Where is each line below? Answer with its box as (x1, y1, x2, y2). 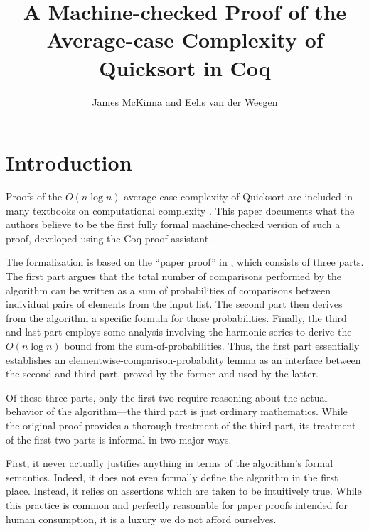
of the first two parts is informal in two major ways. (6, 431, 232, 446)
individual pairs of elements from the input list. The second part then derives (6, 296, 343, 311)
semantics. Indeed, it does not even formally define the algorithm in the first (6, 469, 338, 484)
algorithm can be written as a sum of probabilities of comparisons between (6, 282, 331, 297)
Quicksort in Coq (99, 53, 271, 82)
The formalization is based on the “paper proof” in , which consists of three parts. (6, 254, 364, 269)
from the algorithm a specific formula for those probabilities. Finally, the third (6, 310, 347, 325)
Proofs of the (6, 189, 63, 204)
